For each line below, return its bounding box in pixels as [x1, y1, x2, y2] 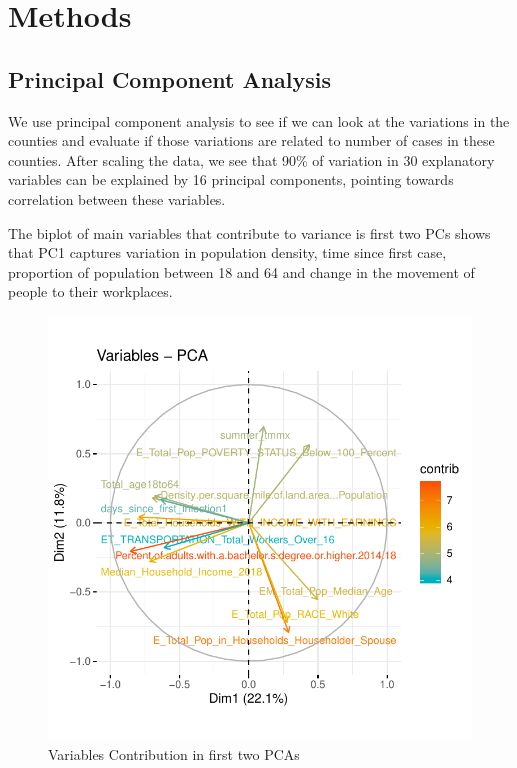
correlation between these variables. [8, 188, 226, 209]
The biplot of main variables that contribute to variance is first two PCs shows [8, 222, 491, 243]
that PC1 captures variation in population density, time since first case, [8, 242, 447, 263]
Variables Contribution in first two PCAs [48, 743, 300, 764]
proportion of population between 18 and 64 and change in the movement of [8, 261, 475, 282]
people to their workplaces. [8, 281, 173, 302]
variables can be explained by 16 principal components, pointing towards [8, 169, 454, 190]
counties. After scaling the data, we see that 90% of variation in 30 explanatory [8, 149, 495, 170]
